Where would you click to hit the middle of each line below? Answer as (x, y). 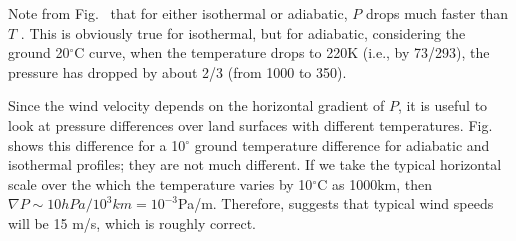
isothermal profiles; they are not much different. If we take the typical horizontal (255, 164)
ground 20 (39, 52)
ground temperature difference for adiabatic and (342, 144)
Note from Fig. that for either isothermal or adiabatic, (178, 13)
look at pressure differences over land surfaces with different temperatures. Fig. (250, 124)
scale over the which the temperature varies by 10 (160, 183)
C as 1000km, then (374, 183)
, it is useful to (442, 105)
